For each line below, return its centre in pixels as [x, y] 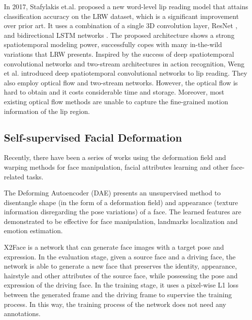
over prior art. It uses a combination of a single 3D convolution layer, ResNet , [121, 25]
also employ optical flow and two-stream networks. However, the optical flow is [121, 82]
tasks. [35, 176]
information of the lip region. [47, 111]
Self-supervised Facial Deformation [93, 137]
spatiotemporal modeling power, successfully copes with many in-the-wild [113, 44]
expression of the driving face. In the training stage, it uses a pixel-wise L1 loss [121, 285]
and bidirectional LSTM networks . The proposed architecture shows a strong [119, 35]
